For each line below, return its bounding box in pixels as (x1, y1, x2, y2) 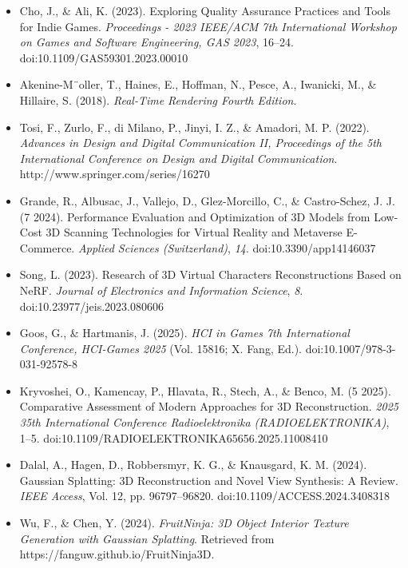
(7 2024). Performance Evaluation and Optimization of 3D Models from (19, 208, 370, 224)
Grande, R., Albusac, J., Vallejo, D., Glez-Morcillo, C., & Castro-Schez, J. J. (19, 192, 395, 209)
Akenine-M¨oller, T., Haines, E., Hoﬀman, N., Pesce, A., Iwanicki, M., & (19, 76, 377, 93)
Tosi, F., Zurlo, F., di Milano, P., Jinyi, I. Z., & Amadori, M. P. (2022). (19, 118, 370, 135)
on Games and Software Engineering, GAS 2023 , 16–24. (19, 34, 294, 50)
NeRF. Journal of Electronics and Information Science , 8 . (19, 281, 303, 298)
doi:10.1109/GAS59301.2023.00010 (19, 49, 188, 66)
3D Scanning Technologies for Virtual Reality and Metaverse (46, 224, 343, 240)
